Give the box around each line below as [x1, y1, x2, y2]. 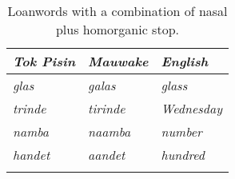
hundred [161, 145, 205, 164]
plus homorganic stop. [55, 20, 179, 38]
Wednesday [161, 99, 222, 117]
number [161, 122, 202, 141]
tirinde [88, 99, 125, 117]
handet [13, 145, 50, 164]
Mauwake [88, 52, 149, 70]
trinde [13, 99, 46, 117]
